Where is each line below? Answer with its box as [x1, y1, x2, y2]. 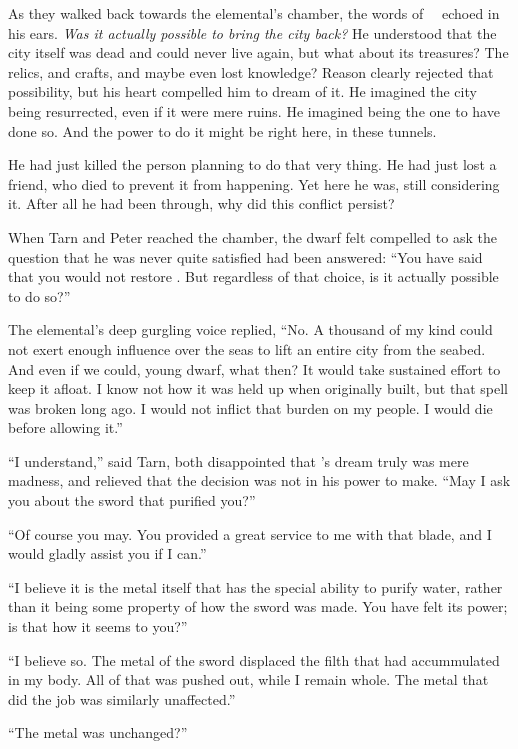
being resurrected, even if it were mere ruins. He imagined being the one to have [8, 100, 500, 121]
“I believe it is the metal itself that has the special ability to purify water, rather [8, 576, 503, 597]
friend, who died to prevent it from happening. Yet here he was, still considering [8, 173, 500, 194]
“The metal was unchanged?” [8, 722, 188, 743]
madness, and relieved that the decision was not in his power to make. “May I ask [8, 470, 511, 491]
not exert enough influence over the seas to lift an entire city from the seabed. [8, 338, 486, 359]
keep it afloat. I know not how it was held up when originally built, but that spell [8, 378, 508, 399]
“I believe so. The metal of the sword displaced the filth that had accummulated [8, 649, 500, 670]
